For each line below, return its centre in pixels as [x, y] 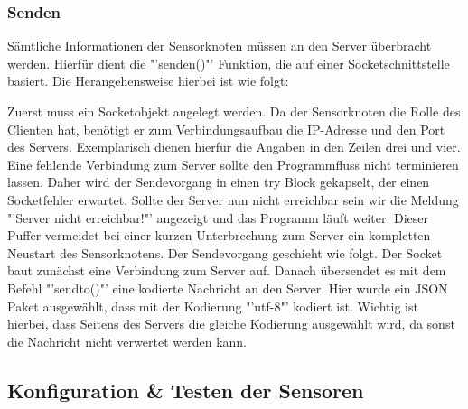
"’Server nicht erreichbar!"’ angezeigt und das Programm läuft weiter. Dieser [218, 217]
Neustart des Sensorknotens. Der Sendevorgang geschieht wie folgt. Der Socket [225, 252]
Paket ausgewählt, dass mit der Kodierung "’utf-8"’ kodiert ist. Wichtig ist [213, 306]
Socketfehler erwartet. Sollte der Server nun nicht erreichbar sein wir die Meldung [233, 199]
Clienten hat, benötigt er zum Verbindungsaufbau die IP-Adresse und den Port [226, 129]
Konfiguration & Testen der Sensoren [186, 390]
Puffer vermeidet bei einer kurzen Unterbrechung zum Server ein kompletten [219, 235]
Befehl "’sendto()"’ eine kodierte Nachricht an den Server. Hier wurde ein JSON [228, 288]
